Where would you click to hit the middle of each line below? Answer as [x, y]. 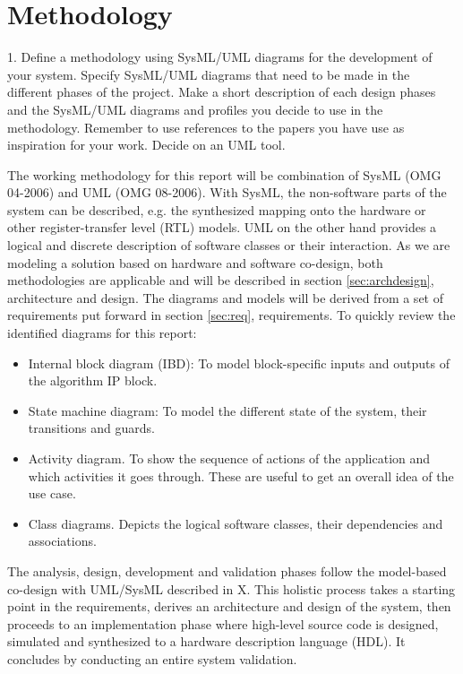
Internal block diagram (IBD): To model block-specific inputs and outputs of [239, 363]
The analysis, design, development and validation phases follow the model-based [227, 570]
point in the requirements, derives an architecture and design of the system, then [229, 606]
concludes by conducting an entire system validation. [152, 658]
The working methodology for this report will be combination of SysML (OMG [224, 174]
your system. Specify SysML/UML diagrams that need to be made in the [209, 74]
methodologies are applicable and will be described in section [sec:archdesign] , [221, 280]
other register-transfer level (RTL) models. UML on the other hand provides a [222, 227]
